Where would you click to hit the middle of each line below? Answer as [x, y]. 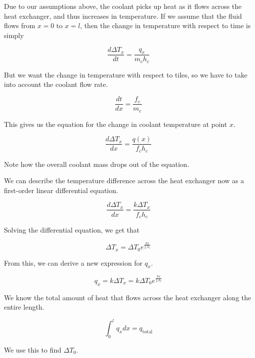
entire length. [24, 307]
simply [14, 35]
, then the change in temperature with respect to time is [166, 25]
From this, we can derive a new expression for [73, 262]
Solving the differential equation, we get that [72, 230]
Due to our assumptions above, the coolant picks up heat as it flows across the [123, 6]
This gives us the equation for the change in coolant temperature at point [116, 124]
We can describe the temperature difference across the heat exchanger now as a [124, 180]
